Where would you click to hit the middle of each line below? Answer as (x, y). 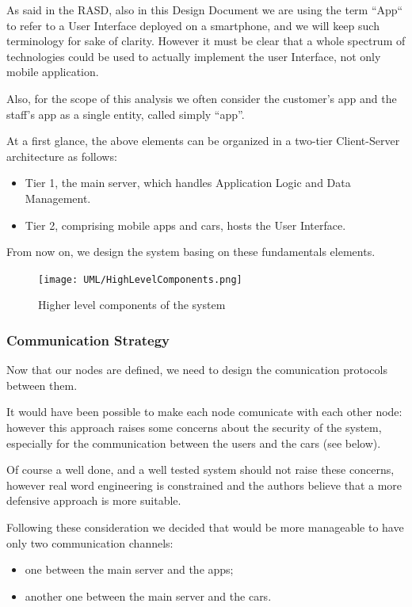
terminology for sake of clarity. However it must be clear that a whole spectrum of (206, 41)
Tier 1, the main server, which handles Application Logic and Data (188, 183)
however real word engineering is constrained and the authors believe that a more (204, 485)
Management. (58, 198)
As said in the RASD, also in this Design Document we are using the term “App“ (205, 10)
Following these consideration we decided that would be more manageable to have (205, 527)
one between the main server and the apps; (129, 569)
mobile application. (53, 72)
